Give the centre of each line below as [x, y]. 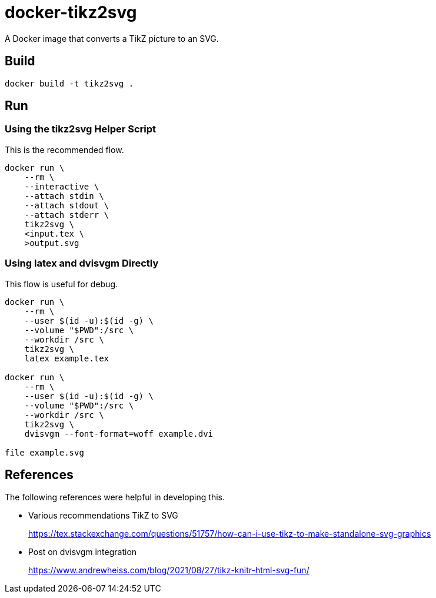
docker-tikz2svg [71, 12]
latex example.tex [67, 358]
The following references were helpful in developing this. [115, 497]
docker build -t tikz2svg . [69, 83]
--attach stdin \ [64, 196]
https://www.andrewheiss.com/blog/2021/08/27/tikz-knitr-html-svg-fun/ [169, 570]
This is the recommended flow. [64, 149]
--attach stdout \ [67, 205]
